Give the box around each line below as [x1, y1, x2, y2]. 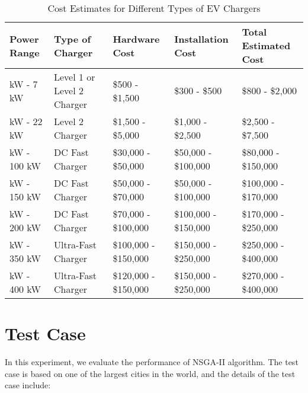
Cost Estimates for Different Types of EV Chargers [47, 1, 261, 15]
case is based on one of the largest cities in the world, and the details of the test [5, 367, 296, 379]
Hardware [113, 31, 160, 46]
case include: [5, 379, 51, 391]
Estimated [242, 39, 291, 52]
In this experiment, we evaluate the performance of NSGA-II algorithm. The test [5, 356, 299, 368]
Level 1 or [54, 70, 95, 84]
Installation [174, 31, 229, 46]
